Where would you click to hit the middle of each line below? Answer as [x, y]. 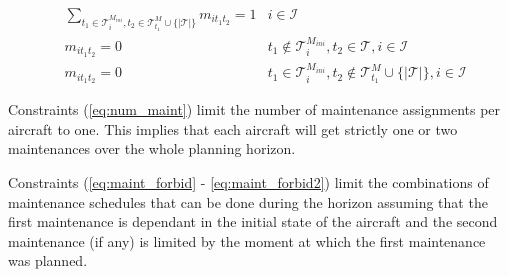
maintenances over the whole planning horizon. [152, 148]
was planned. [48, 260]
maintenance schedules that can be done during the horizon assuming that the [248, 201]
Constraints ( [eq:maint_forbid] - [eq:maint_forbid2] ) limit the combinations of [248, 182]
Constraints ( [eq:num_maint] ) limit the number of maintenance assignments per [254, 109]
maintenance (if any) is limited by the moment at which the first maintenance [247, 240]
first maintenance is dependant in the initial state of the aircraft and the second [253, 221]
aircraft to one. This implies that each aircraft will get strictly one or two [233, 128]
